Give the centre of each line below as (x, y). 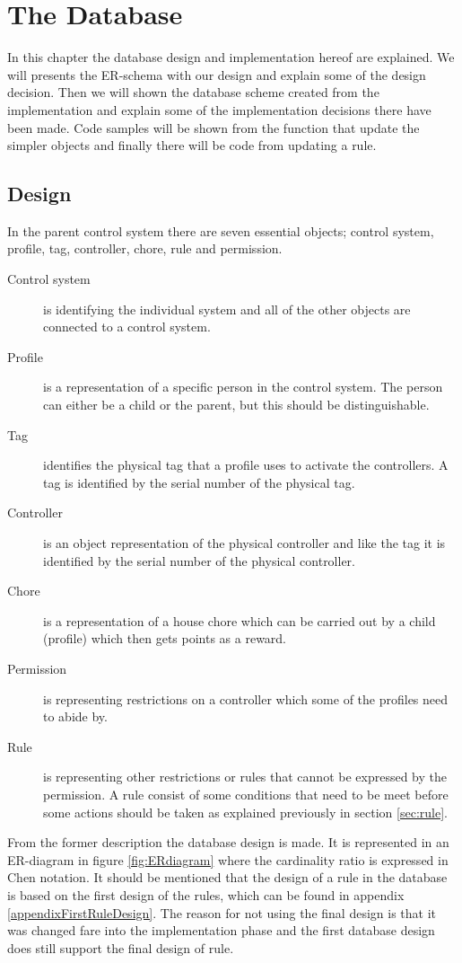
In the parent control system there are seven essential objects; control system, (221, 230)
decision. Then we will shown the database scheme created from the (193, 92)
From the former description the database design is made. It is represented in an (228, 842)
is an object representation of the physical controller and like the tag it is (244, 543)
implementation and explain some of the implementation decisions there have (219, 109)
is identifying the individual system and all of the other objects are (227, 309)
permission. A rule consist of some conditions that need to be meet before (246, 794)
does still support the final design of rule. (121, 947)
